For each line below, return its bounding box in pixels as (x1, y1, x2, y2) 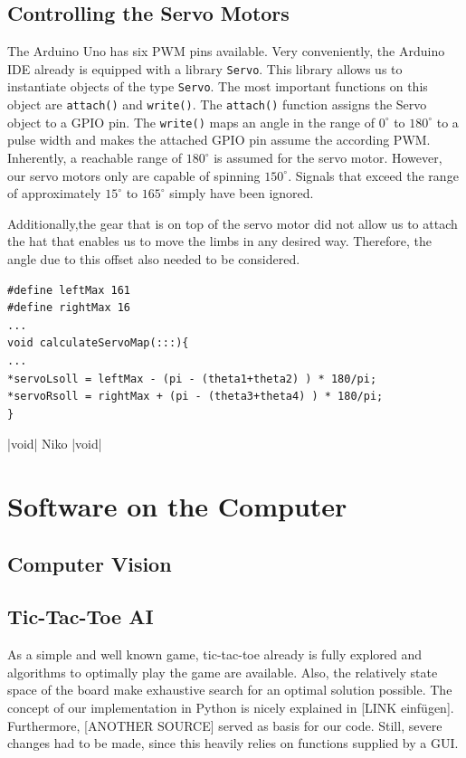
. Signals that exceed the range (288, 166, 459, 185)
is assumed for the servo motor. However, (214, 148, 442, 167)
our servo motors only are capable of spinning (7, 166, 261, 185)
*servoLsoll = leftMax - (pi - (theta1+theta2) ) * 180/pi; (7, 372, 377, 385)
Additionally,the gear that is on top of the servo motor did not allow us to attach (7, 213, 458, 232)
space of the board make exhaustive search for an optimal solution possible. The (7, 680, 452, 699)
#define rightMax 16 (7, 301, 131, 315)
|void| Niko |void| (7, 434, 102, 453)
